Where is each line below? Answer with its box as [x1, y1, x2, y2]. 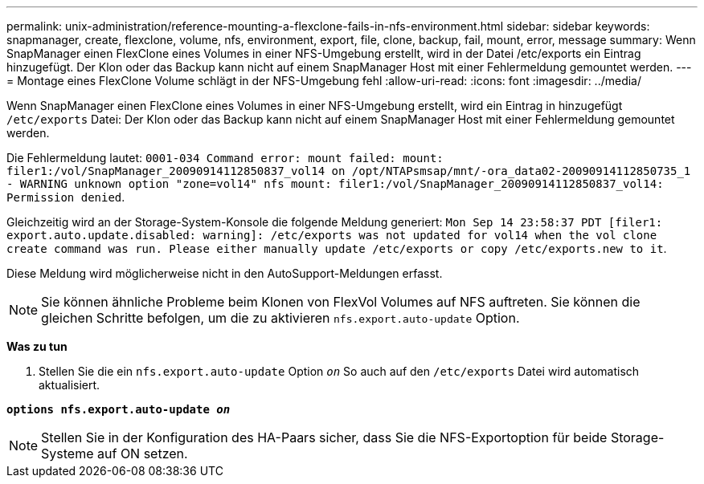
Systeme [41, 445, 94, 462]
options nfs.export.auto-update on [6, 403, 231, 416]
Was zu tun [6, 340, 68, 353]
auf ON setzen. [97, 445, 188, 462]
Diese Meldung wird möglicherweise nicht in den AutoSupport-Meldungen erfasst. [6, 266, 443, 280]
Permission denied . [6, 190, 125, 204]
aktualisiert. [39, 378, 100, 392]
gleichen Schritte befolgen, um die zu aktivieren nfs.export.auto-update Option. [41, 310, 520, 326]
